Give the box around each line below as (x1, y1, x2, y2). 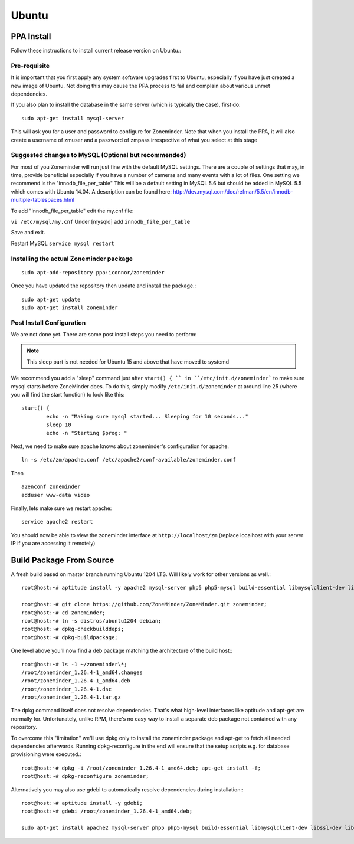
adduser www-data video (21, 492, 90, 498)
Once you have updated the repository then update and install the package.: (11, 282, 196, 289)
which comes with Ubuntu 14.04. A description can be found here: (11, 188, 172, 195)
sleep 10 (46, 421, 71, 428)
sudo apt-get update (21, 296, 81, 303)
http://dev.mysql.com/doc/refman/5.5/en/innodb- (173, 188, 293, 195)
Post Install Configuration (11, 319, 86, 327)
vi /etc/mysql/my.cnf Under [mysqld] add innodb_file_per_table (11, 218, 191, 225)
